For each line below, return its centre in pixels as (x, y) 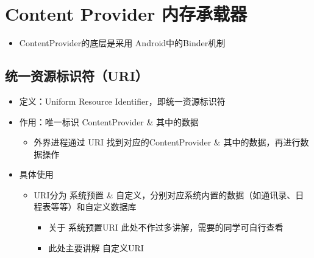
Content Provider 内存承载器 (126, 14)
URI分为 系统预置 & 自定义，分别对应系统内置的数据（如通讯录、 (165, 194)
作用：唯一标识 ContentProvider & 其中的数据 (109, 121)
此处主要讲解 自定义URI (96, 247)
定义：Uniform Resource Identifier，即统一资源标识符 (122, 101)
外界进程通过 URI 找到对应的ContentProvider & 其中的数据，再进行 (167, 142)
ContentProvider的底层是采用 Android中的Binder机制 (122, 43)
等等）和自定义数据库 (94, 207)
